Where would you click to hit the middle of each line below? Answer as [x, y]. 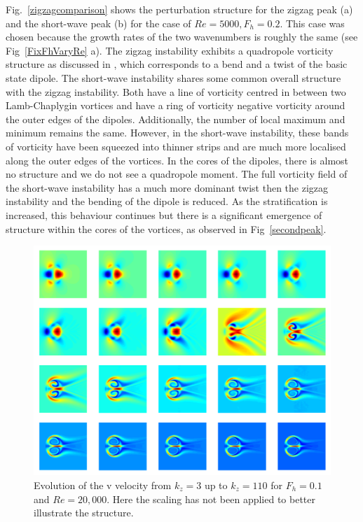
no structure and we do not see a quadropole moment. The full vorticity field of [177, 174]
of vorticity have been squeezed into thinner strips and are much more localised [176, 146]
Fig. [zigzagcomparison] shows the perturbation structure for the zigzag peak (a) [179, 9]
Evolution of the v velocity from [103, 485]
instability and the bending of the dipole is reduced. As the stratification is [167, 201]
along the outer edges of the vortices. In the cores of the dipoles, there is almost [177, 160]
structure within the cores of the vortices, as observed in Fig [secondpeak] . [166, 228]
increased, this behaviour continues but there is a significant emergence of [164, 214]
